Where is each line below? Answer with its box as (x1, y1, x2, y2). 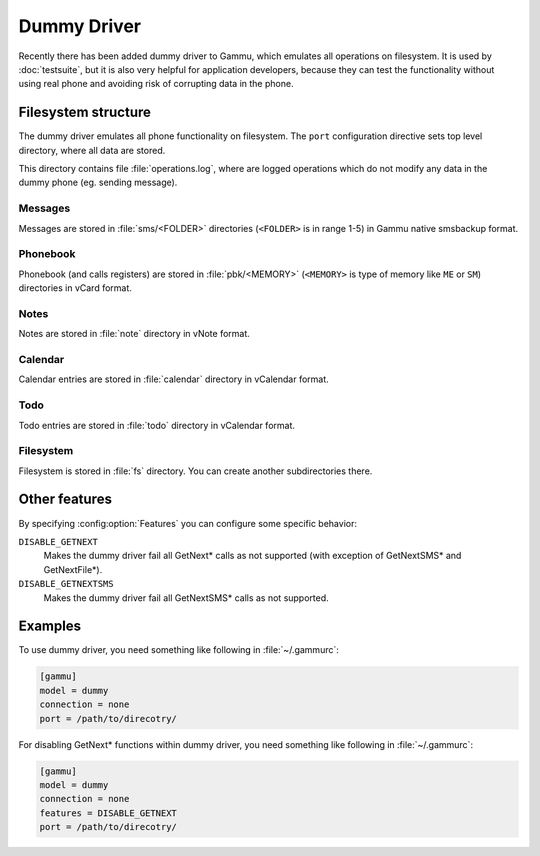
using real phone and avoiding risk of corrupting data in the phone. (18, 78, 294, 90)
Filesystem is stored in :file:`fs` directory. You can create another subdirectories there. (18, 465, 373, 477)
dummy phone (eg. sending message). (18, 176, 178, 189)
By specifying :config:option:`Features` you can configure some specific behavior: (18, 517, 357, 529)
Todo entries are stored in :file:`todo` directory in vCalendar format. (18, 419, 295, 431)
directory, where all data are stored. (18, 144, 166, 156)
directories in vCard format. (18, 282, 132, 294)
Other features (18, 491, 112, 508)
